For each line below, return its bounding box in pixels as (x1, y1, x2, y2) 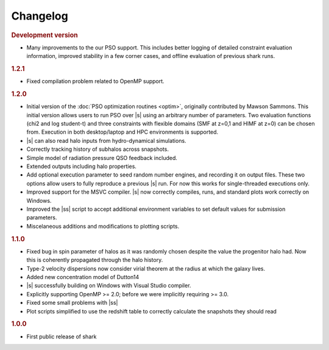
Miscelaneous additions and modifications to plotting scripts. (26, 222, 180, 230)
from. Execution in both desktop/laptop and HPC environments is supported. (26, 128, 219, 136)
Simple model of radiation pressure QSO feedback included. (26, 154, 178, 161)
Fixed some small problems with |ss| (26, 299, 118, 307)
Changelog (11, 9, 68, 23)
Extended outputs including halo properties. (26, 162, 137, 170)
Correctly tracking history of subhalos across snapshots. (26, 145, 169, 153)
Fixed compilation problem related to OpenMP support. (26, 78, 164, 85)
